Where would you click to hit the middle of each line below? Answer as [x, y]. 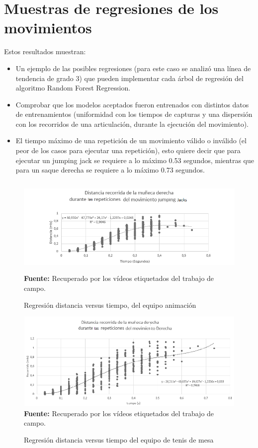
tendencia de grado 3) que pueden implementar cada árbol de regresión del [129, 78]
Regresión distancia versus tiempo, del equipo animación [110, 305]
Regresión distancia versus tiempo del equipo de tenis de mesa [119, 440]
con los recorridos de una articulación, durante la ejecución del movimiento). [132, 124]
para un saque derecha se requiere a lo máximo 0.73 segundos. [110, 170]
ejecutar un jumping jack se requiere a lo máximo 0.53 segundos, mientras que [135, 160]
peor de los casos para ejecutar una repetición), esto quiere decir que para [128, 150]
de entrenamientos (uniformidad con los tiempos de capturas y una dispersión [134, 114]
